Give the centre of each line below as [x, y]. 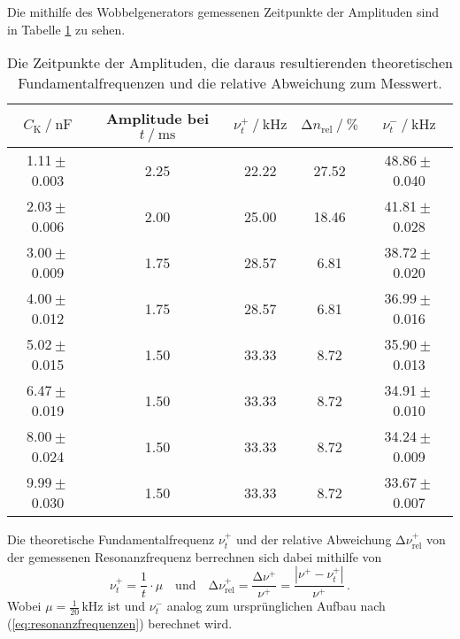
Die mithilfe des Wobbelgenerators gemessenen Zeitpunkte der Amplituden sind [223, 12]
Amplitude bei [157, 119]
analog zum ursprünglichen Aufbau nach [276, 606]
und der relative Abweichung [314, 539]
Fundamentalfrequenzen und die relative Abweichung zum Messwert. [230, 83]
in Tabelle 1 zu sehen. [66, 29]
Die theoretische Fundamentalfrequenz [111, 539]
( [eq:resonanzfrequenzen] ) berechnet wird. [120, 624]
